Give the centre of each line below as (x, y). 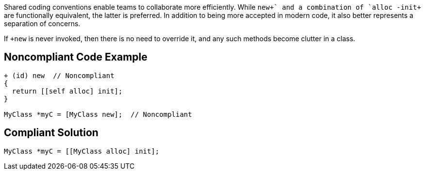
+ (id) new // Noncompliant (59, 75)
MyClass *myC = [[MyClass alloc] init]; (82, 151)
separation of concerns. (42, 24)
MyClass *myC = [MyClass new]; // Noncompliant (98, 114)
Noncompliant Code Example (76, 57)
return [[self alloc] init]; (67, 91)
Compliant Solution (51, 133)
